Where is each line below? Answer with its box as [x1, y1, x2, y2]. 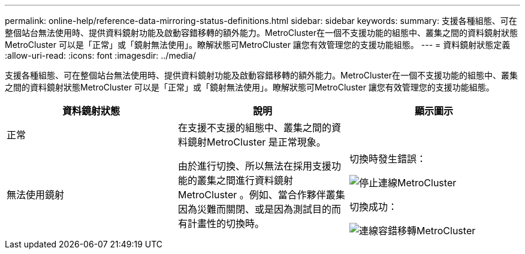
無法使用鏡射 [7, 189, 65, 201]
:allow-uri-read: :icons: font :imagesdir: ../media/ [5, 50, 196, 61]
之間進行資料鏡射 [216, 174, 293, 186]
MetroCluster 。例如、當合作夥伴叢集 [177, 189, 345, 201]
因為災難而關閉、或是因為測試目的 [177, 203, 331, 215]
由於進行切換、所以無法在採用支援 [177, 160, 331, 172]
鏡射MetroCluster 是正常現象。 [187, 136, 326, 148]
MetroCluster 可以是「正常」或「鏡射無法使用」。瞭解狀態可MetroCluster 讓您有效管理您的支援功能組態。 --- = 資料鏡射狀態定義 [5, 40, 511, 50]
